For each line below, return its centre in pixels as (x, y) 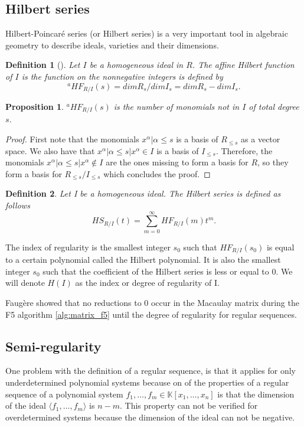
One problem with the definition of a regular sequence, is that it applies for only (151, 371)
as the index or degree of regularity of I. (147, 283)
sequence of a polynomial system (64, 394)
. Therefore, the (244, 150)
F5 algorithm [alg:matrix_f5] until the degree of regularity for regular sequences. (151, 314)
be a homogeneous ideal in (136, 65)
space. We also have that (50, 150)
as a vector (261, 139)
